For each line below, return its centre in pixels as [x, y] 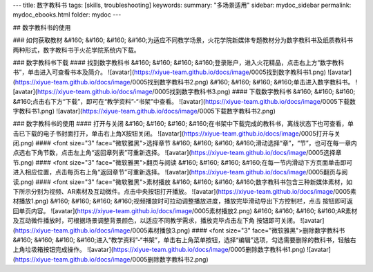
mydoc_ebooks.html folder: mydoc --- [67, 15]
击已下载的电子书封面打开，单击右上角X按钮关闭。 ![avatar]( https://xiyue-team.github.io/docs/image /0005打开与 [174, 133]
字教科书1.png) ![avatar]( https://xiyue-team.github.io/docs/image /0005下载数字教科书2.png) [144, 111]
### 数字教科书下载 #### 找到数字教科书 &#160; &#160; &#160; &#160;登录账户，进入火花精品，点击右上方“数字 [173, 62]
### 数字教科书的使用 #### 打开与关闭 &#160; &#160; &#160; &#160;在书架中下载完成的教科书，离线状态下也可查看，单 [183, 124]
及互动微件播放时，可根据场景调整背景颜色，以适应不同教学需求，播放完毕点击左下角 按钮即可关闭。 [156, 221]
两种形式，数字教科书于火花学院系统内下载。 [76, 50]
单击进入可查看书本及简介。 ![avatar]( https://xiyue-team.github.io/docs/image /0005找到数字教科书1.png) [177, 72]
